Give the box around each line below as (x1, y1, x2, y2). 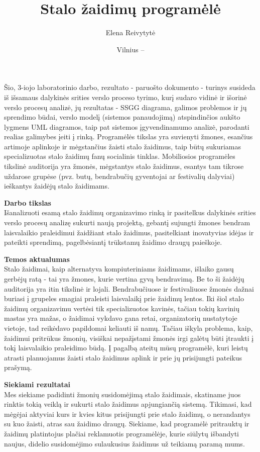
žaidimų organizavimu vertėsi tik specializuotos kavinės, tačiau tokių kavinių (4, 303, 240, 313)
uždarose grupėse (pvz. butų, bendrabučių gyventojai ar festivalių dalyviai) (4, 170, 235, 181)
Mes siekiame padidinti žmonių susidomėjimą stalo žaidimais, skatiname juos (4, 389, 241, 399)
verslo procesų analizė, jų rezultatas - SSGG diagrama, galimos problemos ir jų (4, 102, 247, 112)
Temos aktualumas (4, 253, 70, 264)
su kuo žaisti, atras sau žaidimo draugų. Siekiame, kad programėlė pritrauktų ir (4, 418, 249, 429)
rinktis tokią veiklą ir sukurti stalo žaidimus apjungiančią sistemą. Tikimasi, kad (4, 399, 252, 409)
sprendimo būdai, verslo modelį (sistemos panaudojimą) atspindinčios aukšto (4, 112, 240, 122)
